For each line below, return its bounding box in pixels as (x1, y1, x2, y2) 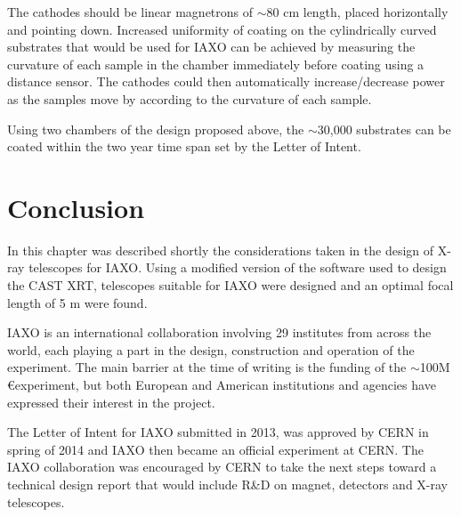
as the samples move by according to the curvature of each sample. (7, 89, 372, 108)
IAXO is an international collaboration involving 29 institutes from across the (7, 323, 432, 342)
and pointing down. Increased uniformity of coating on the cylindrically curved (7, 20, 437, 38)
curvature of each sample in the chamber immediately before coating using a (7, 54, 425, 73)
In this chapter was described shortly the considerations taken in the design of (7, 240, 434, 259)
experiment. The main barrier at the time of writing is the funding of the (7, 358, 407, 376)
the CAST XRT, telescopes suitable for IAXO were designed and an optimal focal (7, 276, 454, 295)
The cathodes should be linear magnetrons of (7, 3, 254, 20)
